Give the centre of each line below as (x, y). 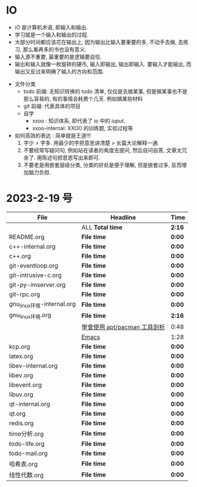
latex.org (21, 356)
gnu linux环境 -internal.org (43, 304)
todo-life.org (27, 444)
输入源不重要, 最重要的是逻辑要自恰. (58, 57)
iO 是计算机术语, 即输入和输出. (51, 27)
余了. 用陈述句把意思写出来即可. (62, 157)
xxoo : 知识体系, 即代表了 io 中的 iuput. (79, 121)
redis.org (21, 423)
